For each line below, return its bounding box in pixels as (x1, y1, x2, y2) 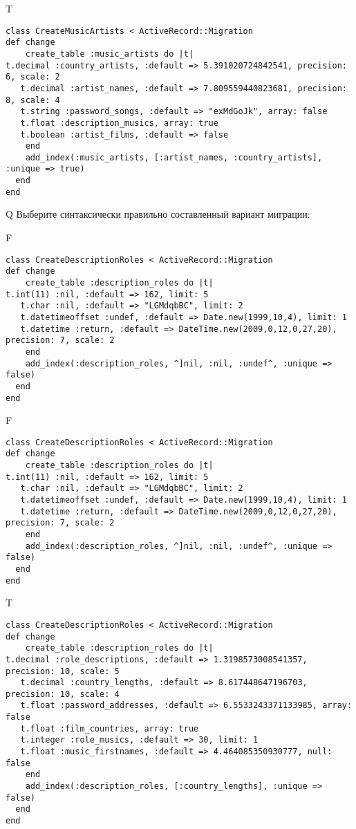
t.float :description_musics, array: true (20, 118, 218, 128)
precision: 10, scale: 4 (6, 689, 120, 699)
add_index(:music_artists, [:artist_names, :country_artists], (25, 152, 323, 162)
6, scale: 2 (6, 72, 60, 82)
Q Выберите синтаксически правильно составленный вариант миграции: (6, 207, 310, 221)
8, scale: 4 (6, 95, 60, 105)
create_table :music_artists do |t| (25, 48, 194, 59)
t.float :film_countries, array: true (20, 723, 199, 734)
